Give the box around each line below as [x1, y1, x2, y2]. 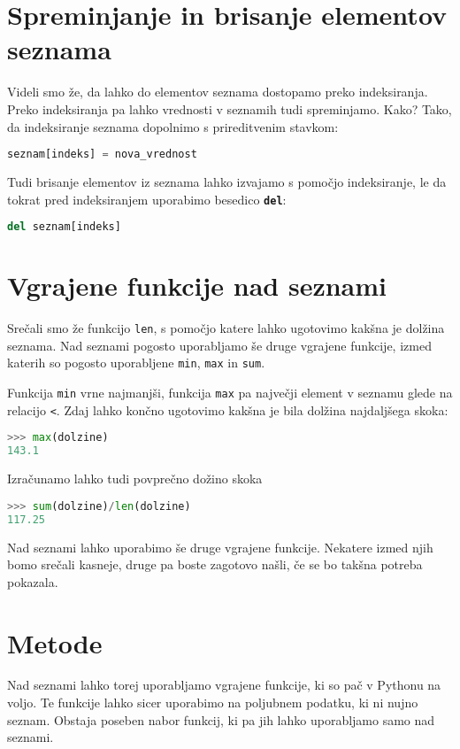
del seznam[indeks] [7, 220, 121, 234]
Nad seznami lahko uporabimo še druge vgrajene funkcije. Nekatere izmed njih [7, 537, 433, 556]
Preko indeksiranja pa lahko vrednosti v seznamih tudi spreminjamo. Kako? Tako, [7, 99, 452, 118]
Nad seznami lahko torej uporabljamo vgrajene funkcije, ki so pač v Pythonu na [7, 676, 441, 694]
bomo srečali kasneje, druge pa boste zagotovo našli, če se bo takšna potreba [7, 555, 423, 574]
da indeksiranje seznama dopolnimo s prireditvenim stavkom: [7, 117, 339, 135]
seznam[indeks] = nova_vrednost [7, 148, 197, 161]
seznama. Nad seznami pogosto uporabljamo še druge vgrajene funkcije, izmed [7, 336, 432, 354]
